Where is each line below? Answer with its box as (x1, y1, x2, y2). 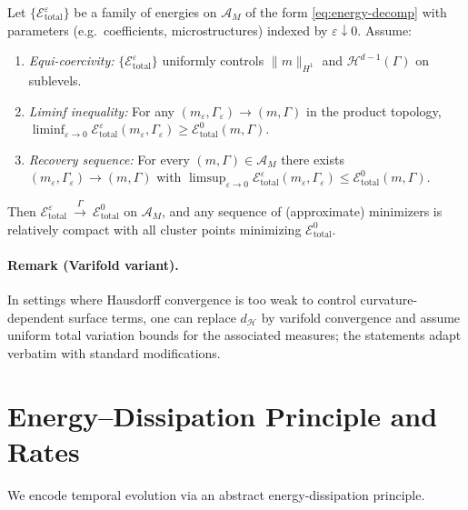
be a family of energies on (74, 3, 217, 21)
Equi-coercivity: (28, 51, 115, 70)
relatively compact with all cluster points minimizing (7, 219, 302, 238)
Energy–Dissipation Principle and (7, 396, 438, 434)
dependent (7, 307, 65, 326)
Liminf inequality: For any (28, 101, 175, 120)
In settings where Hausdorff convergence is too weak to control (7, 289, 356, 308)
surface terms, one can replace (68, 307, 236, 326)
